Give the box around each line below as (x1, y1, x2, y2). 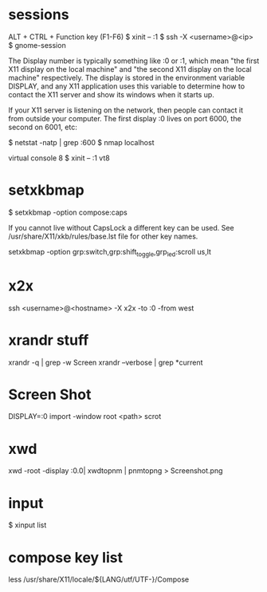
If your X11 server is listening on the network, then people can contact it (8, 105, 243, 115)
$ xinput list (8, 520, 47, 530)
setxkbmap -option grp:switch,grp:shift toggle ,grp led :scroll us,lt (8, 247, 211, 259)
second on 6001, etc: (8, 122, 77, 132)
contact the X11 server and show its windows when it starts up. (8, 89, 215, 99)
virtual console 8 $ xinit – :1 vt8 (8, 153, 110, 163)
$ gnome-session (8, 40, 66, 49)
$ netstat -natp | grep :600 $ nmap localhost (8, 137, 155, 147)
